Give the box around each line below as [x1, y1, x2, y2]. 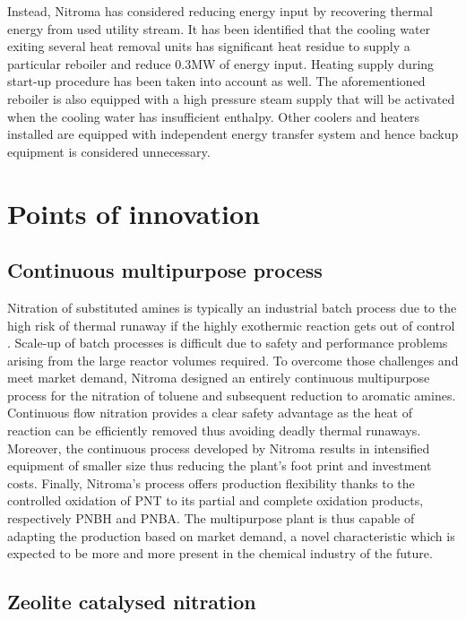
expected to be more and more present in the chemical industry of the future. [7, 544, 433, 563]
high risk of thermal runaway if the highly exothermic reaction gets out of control [7, 315, 455, 334]
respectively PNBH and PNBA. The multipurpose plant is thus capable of [7, 509, 415, 528]
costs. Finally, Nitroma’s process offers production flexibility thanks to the [7, 473, 415, 492]
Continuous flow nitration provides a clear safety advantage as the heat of [7, 403, 412, 422]
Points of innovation [7, 194, 260, 231]
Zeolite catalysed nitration [7, 588, 256, 616]
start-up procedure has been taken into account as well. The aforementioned [7, 72, 426, 90]
